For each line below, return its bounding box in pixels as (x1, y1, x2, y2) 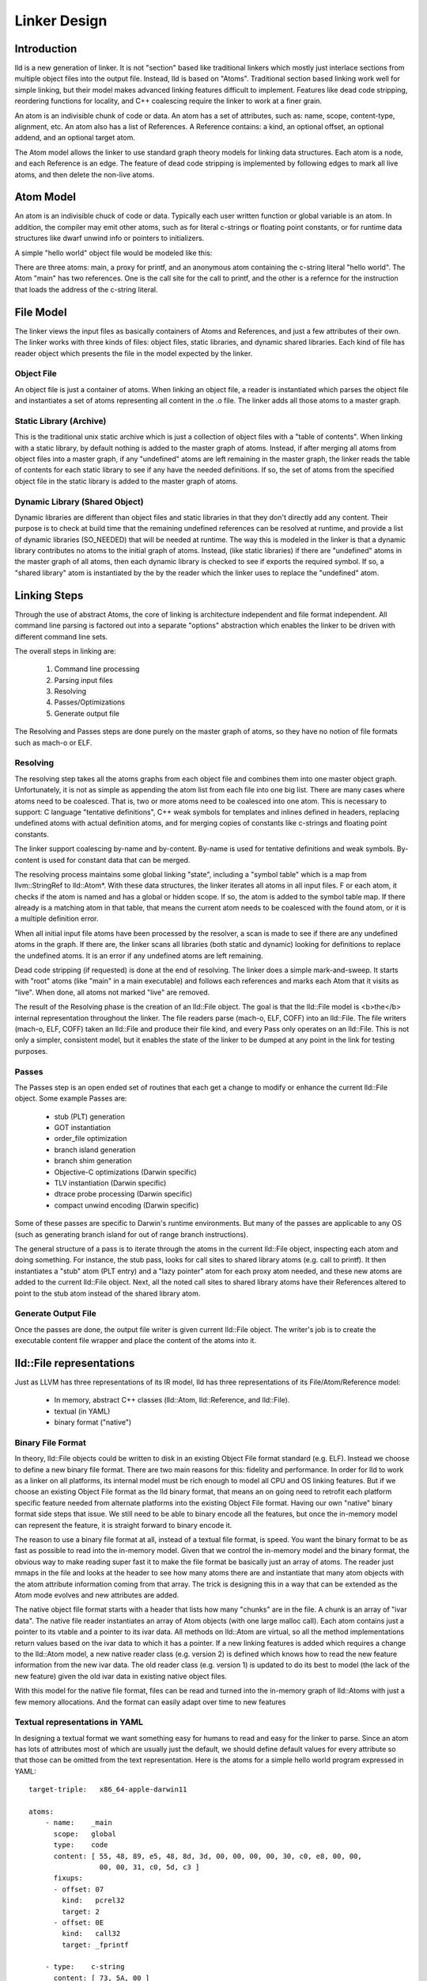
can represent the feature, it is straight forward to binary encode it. (14, 1520, 232, 1529)
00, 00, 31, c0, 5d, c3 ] (99, 1862, 200, 1872)
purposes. (14, 1046, 48, 1055)
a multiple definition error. (14, 914, 99, 923)
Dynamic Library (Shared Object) (14, 496, 144, 507)
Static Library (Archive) (14, 415, 107, 426)
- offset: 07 (53, 1884, 104, 1894)
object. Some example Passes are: (14, 1094, 127, 1103)
